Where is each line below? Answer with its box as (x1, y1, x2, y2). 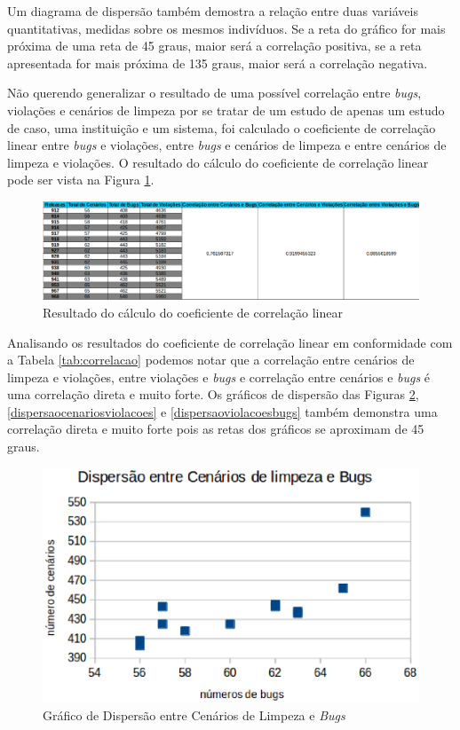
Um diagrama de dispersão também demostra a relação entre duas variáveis (7, 2, 418, 20)
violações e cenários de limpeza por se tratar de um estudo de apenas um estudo (7, 100, 445, 119)
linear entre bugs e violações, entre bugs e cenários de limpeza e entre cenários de (7, 136, 447, 154)
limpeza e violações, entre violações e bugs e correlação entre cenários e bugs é (7, 367, 431, 386)
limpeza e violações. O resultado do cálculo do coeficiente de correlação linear (7, 153, 429, 171)
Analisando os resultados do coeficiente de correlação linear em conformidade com (7, 333, 453, 351)
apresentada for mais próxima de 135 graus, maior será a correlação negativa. (7, 53, 428, 72)
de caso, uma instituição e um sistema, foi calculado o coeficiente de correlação (7, 118, 436, 137)
